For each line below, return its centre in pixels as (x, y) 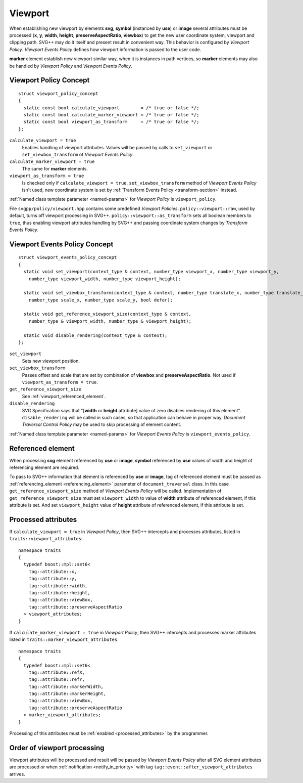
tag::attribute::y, (53, 579)
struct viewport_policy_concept (58, 93)
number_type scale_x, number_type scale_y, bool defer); (100, 300)
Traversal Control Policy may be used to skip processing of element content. (102, 424)
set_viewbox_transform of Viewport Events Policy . (78, 155)
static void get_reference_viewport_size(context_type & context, (107, 314)
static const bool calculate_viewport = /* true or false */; (111, 108)
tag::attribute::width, (58, 586)
